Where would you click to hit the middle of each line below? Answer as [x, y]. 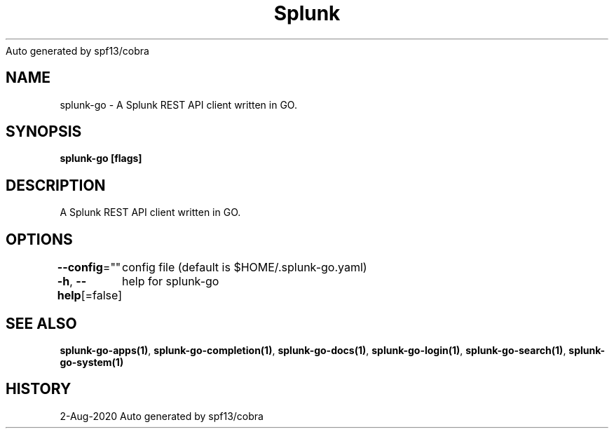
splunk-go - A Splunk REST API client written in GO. [178, 104]
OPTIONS [39, 239]
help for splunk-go [171, 282]
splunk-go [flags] [101, 158]
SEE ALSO [41, 323]
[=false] [102, 296]
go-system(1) [92, 362]
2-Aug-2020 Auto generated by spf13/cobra [162, 416]
